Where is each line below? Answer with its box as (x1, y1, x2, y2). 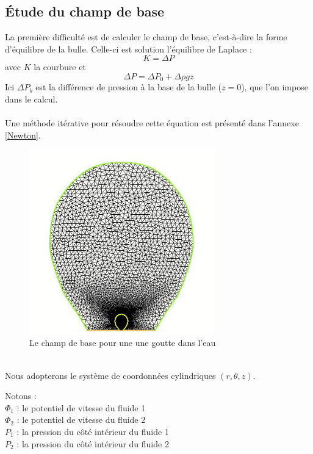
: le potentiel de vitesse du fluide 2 (16, 413, 146, 426)
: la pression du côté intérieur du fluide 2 (16, 437, 169, 450)
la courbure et (34, 60, 86, 73)
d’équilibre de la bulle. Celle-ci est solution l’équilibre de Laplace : (5, 42, 252, 55)
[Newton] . (5, 128, 41, 141)
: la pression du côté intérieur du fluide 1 (16, 425, 169, 438)
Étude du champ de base (5, 2, 165, 21)
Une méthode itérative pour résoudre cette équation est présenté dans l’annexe (5, 117, 299, 129)
